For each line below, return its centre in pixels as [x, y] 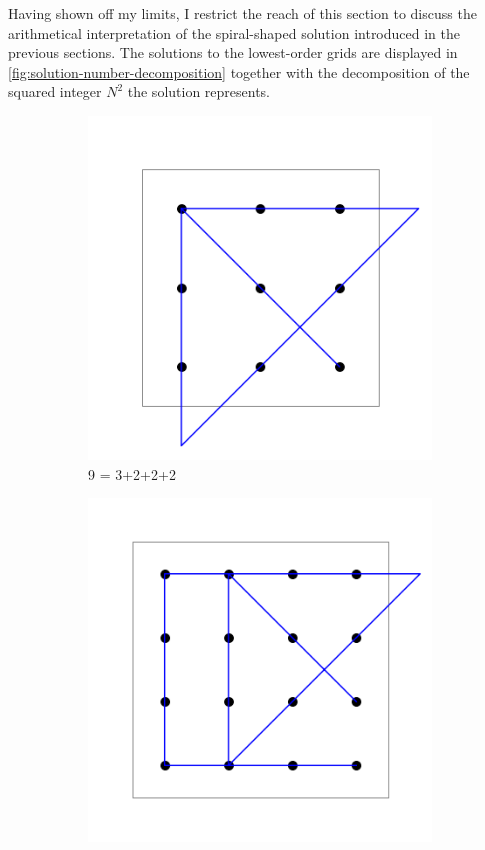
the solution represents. [199, 91]
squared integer [55, 91]
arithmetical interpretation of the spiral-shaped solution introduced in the [234, 32]
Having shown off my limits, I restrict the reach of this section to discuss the [242, 13]
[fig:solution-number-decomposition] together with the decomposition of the [239, 71]
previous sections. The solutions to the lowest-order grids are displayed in [233, 52]
